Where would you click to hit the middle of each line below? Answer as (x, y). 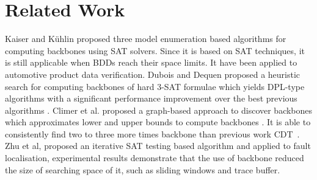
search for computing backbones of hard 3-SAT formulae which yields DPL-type (155, 86)
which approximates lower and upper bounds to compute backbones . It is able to (158, 122)
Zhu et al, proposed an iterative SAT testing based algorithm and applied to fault (158, 146)
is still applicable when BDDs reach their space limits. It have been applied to (151, 62)
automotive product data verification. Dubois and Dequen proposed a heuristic (153, 74)
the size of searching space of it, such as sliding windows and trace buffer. (143, 169)
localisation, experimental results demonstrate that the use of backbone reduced (155, 158)
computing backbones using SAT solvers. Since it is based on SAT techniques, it (155, 50)
